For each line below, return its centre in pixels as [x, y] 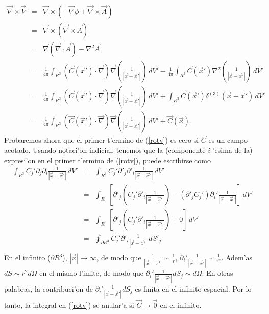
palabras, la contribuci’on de [49, 288]
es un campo [228, 140]
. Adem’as [237, 257]
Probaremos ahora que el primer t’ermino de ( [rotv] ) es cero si [102, 140]
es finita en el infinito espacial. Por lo [193, 288]
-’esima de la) [231, 150]
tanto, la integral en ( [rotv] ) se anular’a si [69, 305]
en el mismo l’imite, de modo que [92, 273]
